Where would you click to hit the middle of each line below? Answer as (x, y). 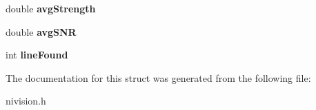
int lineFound (37, 55)
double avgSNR (41, 31)
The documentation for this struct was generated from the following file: (158, 77)
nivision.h (26, 101)
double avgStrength (51, 8)
